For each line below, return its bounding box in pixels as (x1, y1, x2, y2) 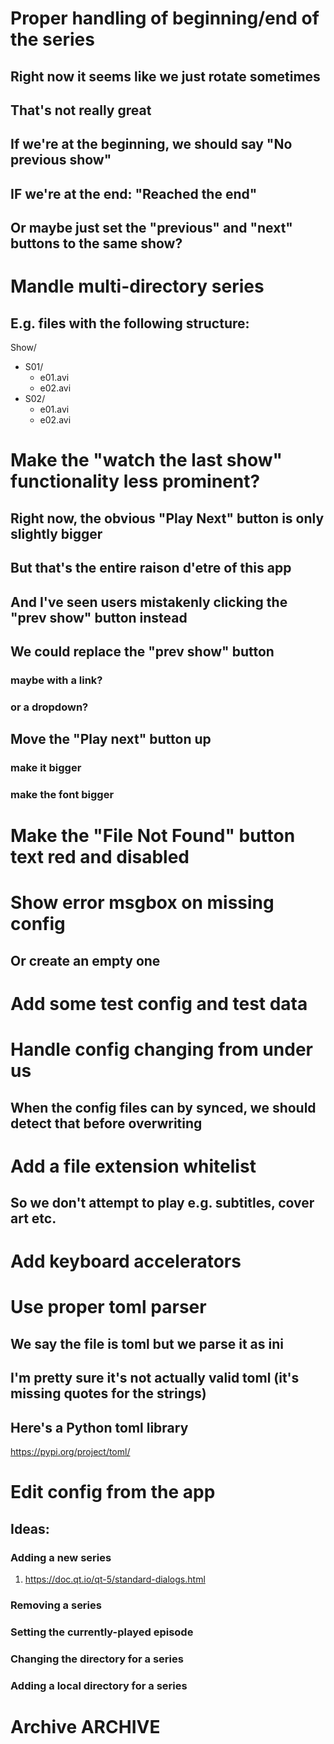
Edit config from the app (10, 1481, 216, 1504)
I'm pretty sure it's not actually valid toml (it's (10, 1370, 300, 1387)
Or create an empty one (10, 952, 161, 969)
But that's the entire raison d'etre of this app (10, 560, 292, 577)
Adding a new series (10, 1550, 112, 1564)
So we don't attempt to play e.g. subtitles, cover (10, 1195, 315, 1212)
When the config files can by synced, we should (10, 1099, 317, 1116)
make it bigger (10, 761, 82, 775)
